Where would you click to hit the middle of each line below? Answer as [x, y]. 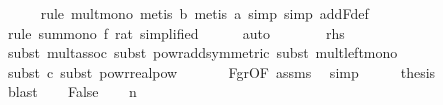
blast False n [72, 91]
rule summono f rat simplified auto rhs [176, 32]
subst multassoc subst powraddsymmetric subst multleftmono [202, 52]
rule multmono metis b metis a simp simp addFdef [204, 13]
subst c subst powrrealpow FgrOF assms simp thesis [221, 71]
